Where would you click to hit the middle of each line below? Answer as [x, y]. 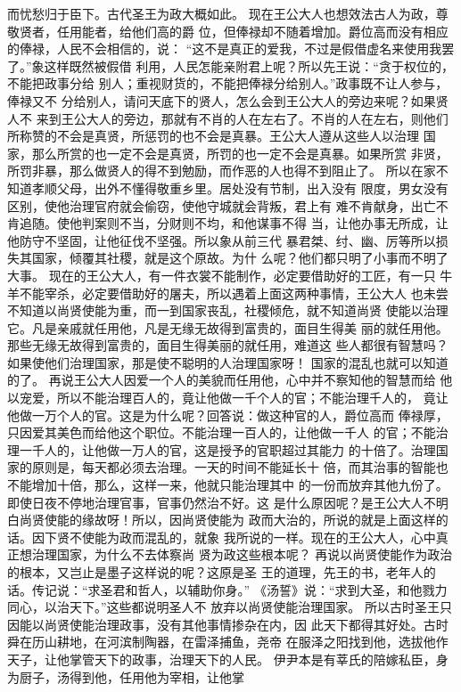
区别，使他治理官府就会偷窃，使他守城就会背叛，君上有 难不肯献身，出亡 [222, 205]
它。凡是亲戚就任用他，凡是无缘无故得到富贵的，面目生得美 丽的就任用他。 [228, 327]
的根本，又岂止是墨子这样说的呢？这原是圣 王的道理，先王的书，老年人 [215, 572]
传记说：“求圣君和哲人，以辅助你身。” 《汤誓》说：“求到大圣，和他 [227, 589]
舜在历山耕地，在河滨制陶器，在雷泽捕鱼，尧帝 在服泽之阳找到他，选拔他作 [228, 642]
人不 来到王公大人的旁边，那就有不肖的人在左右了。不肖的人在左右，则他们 [228, 118]
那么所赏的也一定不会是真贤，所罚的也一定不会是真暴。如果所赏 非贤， [240, 153]
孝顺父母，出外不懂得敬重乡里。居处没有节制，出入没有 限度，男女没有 [240, 187]
